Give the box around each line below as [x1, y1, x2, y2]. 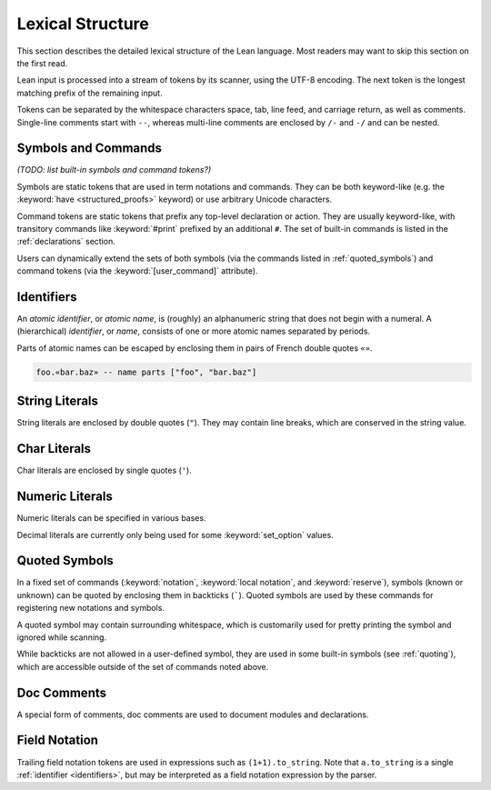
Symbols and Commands [16, 141, 163, 156]
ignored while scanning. [16, 632, 107, 643]
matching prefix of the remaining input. [16, 87, 163, 98]
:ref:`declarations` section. [16, 236, 115, 247]
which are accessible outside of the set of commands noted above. [16, 661, 269, 672]
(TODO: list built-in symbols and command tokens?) [16, 165, 212, 175]
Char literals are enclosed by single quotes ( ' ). [16, 465, 193, 476]
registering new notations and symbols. [16, 603, 165, 614]
